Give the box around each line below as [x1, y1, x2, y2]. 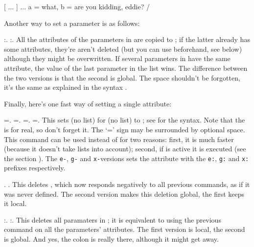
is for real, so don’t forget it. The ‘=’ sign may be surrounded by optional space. [4, 124, 245, 134]
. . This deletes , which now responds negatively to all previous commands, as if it [4, 179, 250, 189]
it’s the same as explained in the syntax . [4, 82, 127, 92]
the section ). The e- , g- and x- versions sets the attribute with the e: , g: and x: [4, 153, 249, 163]
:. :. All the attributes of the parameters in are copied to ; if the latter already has [4, 34, 250, 44]
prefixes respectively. [4, 163, 66, 173]
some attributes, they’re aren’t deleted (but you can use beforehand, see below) [4, 43, 242, 54]
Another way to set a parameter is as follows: [4, 18, 140, 28]
